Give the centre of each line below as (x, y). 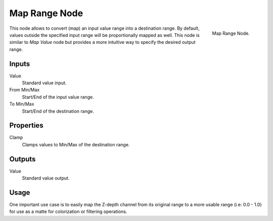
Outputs (22, 159)
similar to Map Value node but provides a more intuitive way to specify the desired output (102, 42)
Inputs (20, 64)
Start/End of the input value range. (58, 97)
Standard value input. (44, 83)
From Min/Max (25, 90)
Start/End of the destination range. (58, 111)
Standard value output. (46, 178)
